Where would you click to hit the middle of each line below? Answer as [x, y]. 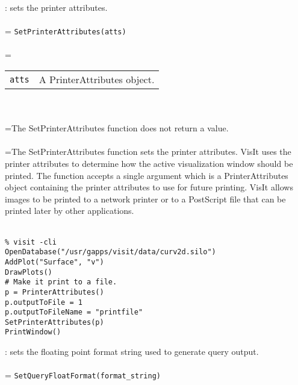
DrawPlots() [29, 272]
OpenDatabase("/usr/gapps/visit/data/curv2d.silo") [110, 252]
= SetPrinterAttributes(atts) [66, 31]
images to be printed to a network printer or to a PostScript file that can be [145, 199]
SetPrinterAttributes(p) [54, 322]
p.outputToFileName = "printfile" [74, 312]
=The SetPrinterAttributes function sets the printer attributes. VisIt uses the [148, 152]
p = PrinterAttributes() [54, 292]
